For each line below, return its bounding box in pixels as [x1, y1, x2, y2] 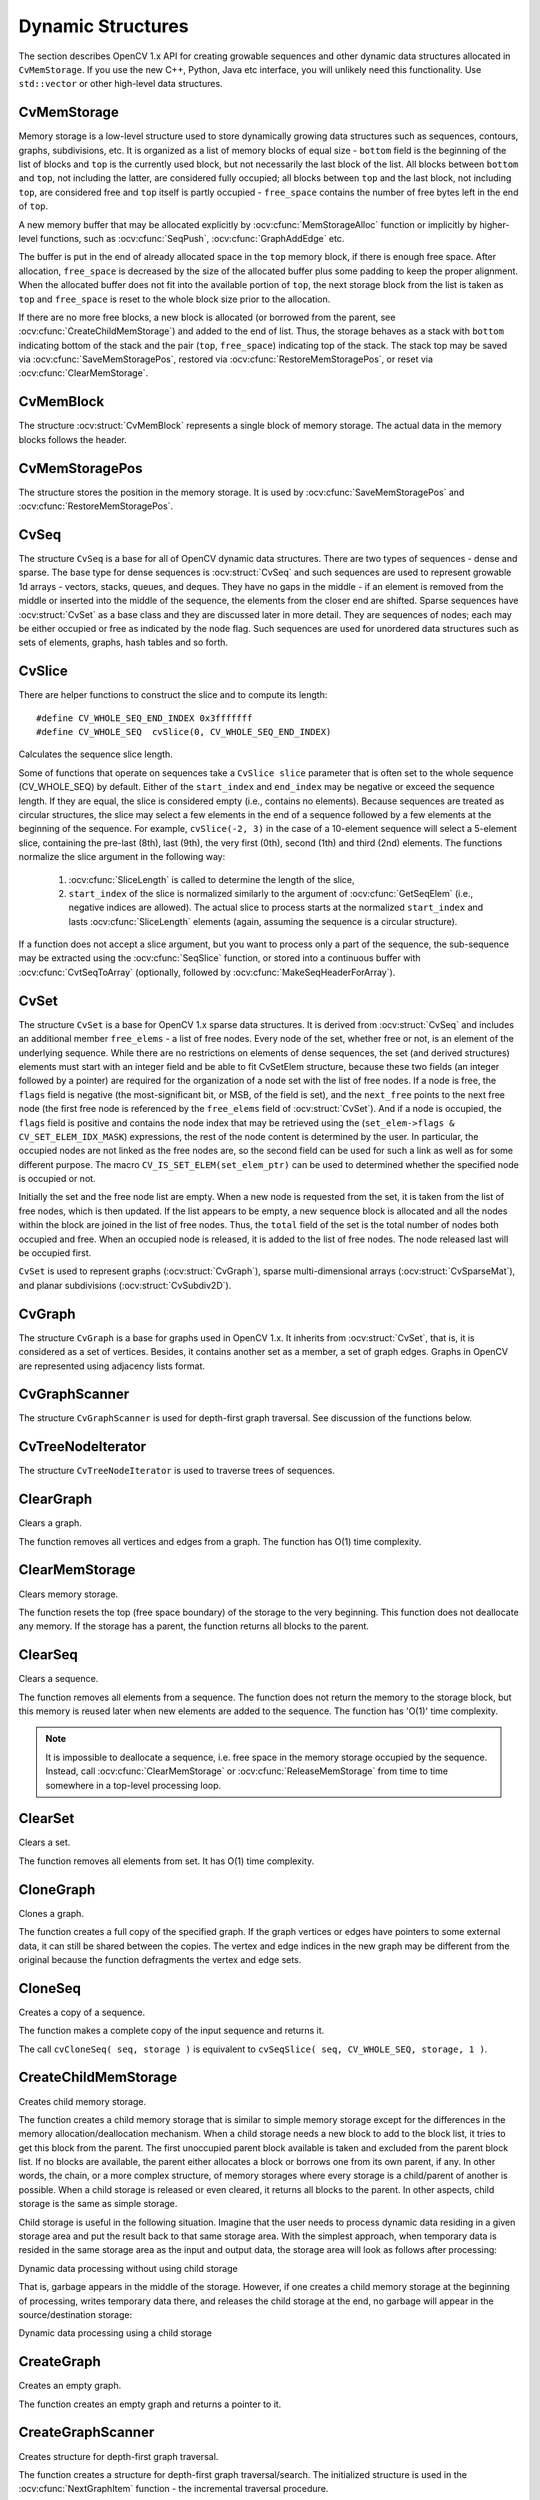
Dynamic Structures [18, 15, 189, 37]
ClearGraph [18, 1491, 93, 1508]
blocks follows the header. [18, 433, 127, 445]
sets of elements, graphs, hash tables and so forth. [18, 636, 229, 649]
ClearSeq [18, 1646, 79, 1664]
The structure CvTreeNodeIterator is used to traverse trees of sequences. [18, 1465, 335, 1477]
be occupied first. [18, 1247, 92, 1259]
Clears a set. [18, 1836, 71, 1849]
